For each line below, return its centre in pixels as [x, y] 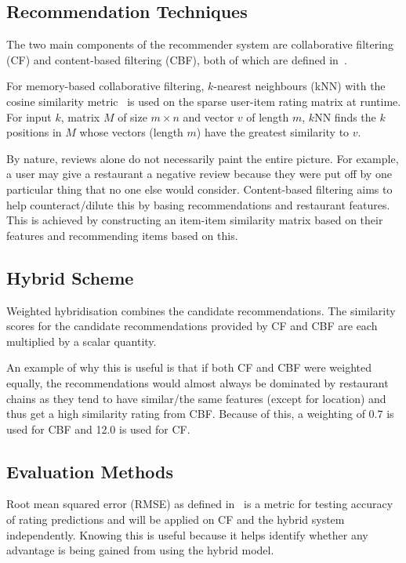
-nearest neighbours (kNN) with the [299, 86]
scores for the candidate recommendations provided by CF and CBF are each [192, 326]
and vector [208, 116]
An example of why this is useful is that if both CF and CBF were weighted [189, 367]
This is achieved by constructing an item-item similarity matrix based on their [195, 220]
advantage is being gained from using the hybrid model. [140, 550]
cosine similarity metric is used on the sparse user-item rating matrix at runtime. [204, 101]
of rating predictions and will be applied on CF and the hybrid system [176, 519]
